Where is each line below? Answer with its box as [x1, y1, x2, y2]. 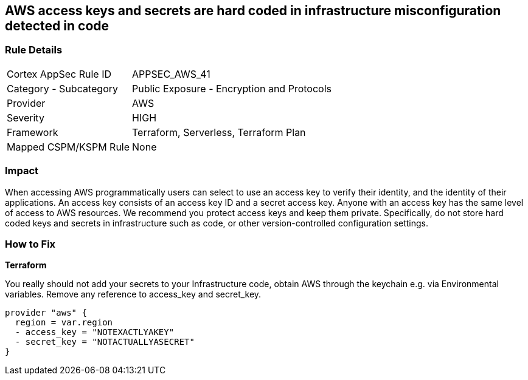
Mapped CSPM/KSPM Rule [7, 140, 130, 153]
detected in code [5, 18, 109, 33]
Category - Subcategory [7, 82, 118, 95]
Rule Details [5, 44, 63, 56]
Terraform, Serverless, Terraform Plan [132, 126, 306, 138]
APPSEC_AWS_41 [132, 67, 210, 80]
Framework [7, 126, 58, 138]
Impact [5, 165, 39, 177]
